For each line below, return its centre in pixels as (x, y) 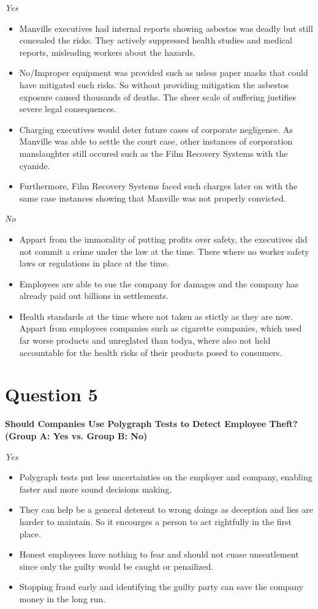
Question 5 (51, 394)
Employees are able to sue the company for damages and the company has (159, 283)
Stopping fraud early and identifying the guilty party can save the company (161, 587)
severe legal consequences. (68, 109)
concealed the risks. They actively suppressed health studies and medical (156, 40)
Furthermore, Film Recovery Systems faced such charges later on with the (158, 186)
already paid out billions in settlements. (94, 296)
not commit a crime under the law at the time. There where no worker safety (164, 251)
